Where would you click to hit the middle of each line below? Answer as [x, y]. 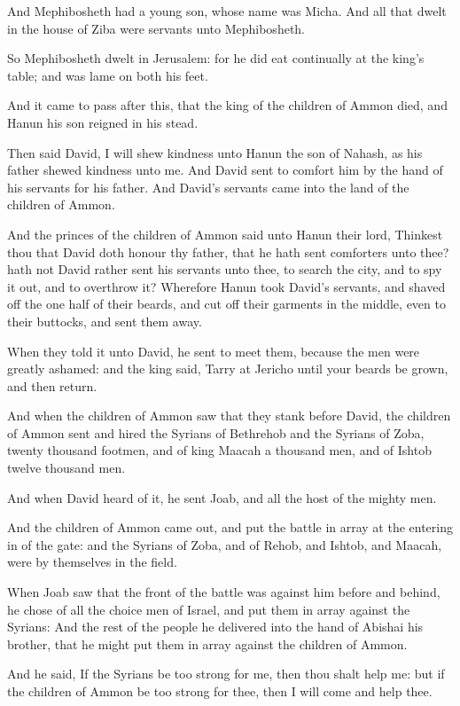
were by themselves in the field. [92, 562]
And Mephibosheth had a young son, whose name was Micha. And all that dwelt [227, 11]
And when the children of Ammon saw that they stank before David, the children [229, 416]
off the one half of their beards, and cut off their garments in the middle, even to [226, 304]
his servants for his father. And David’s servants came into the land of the [208, 187]
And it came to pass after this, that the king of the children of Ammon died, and [227, 105]
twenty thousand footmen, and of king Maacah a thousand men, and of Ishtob [219, 450]
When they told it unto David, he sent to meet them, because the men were [214, 351]
